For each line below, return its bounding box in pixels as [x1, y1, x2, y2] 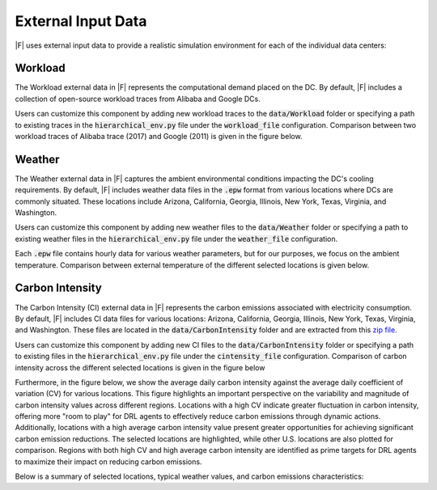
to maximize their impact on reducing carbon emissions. [15, 457, 202, 467]
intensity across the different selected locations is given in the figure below [15, 362, 265, 372]
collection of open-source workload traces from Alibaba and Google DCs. [15, 94, 261, 103]
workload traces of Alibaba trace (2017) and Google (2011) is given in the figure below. [15, 132, 303, 142]
